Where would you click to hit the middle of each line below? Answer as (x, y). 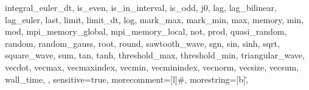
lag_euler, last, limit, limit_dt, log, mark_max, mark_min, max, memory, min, (154, 19)
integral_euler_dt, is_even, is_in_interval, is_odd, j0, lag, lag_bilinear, (141, 7)
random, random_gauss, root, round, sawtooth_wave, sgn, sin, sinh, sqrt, (142, 43)
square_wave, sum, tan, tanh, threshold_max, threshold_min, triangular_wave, (155, 55)
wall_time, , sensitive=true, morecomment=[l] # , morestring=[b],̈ (127, 79)
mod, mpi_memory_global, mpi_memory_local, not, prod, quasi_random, (146, 31)
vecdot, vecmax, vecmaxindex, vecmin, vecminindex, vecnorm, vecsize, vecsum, (152, 67)
